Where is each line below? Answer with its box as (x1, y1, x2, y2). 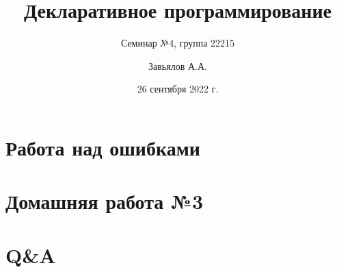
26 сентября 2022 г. (137, 82, 219, 96)
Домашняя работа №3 (5, 187, 204, 215)
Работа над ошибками (5, 133, 200, 161)
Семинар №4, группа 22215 (120, 36, 235, 50)
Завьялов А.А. (148, 58, 207, 73)
